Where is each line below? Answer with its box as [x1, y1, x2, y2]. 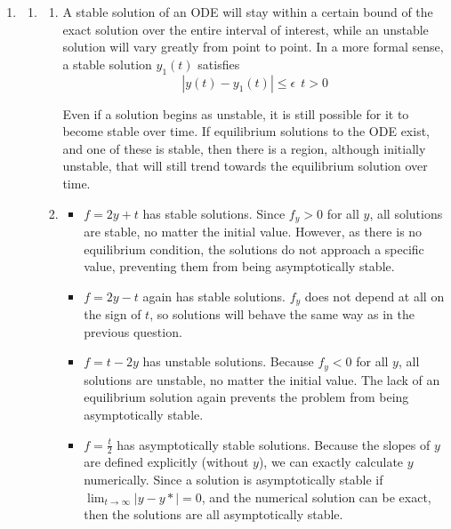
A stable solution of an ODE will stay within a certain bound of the [62, 3, 433, 20]
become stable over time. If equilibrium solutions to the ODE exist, [62, 122, 430, 140]
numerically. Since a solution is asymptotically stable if [84, 470, 383, 489]
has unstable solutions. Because [142, 352, 314, 371]
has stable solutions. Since [142, 204, 286, 222]
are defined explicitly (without [84, 453, 249, 471]
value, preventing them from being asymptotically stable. [84, 257, 395, 276]
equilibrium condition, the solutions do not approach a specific [84, 239, 424, 258]
